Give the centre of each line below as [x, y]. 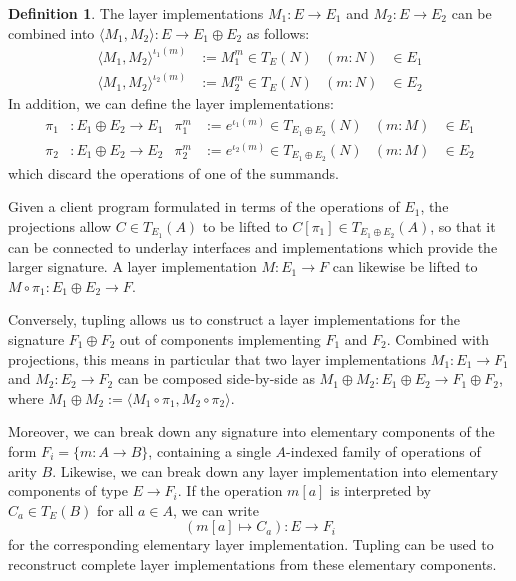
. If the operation [230, 490]
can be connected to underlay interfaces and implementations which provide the [253, 246]
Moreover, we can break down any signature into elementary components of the [251, 431]
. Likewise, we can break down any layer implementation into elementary [275, 470]
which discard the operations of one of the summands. [173, 172]
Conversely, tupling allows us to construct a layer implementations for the [234, 319]
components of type [68, 490]
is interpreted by [381, 490]
